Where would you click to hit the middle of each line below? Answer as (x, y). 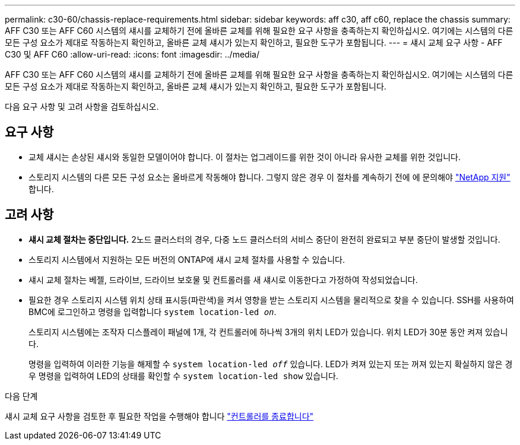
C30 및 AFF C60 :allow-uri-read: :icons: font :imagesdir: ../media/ (132, 54)
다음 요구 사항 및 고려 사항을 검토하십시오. (82, 107)
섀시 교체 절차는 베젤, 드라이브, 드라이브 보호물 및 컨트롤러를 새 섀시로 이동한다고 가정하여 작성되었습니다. (223, 279)
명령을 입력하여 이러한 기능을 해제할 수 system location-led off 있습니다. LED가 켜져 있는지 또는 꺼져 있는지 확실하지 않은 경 (271, 364)
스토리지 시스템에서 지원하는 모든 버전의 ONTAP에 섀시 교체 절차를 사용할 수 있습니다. (187, 259)
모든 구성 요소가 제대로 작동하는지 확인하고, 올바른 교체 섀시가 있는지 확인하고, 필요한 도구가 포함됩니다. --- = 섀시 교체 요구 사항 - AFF (254, 42)
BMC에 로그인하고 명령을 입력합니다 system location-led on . (153, 311)
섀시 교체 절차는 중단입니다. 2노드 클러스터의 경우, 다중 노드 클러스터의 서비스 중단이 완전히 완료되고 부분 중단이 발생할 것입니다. (264, 239)
